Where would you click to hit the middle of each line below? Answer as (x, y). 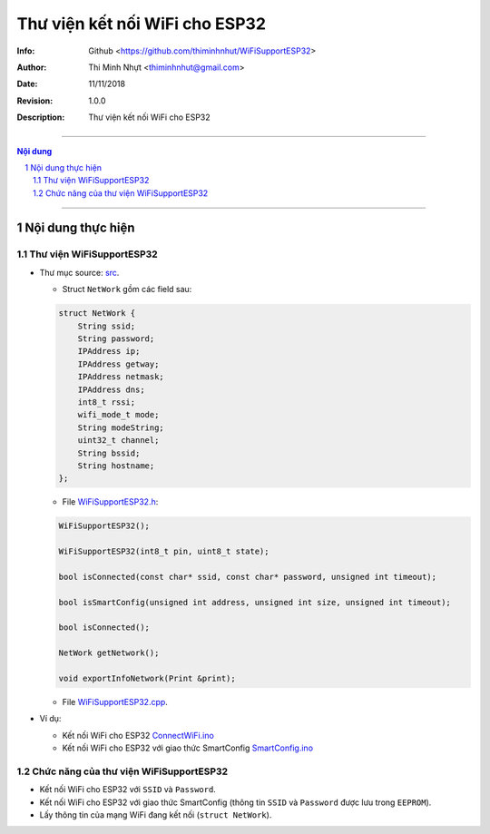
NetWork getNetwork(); (109, 653)
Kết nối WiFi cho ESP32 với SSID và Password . (128, 790)
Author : (32, 67)
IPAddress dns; (111, 389)
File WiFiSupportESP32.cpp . (115, 702)
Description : (41, 117)
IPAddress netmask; (121, 377)
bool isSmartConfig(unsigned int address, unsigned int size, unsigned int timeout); (255, 602)
